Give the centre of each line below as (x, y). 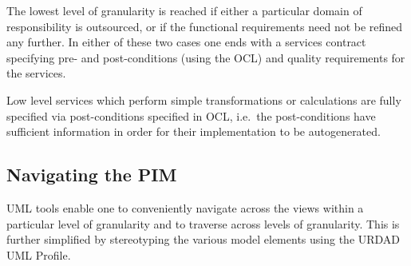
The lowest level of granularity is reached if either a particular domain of (184, 10)
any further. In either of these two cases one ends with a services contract (186, 42)
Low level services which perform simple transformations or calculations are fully (204, 99)
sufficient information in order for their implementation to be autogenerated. (194, 131)
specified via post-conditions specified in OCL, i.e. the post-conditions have (191, 115)
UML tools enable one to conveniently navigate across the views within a (185, 207)
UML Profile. (39, 254)
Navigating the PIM (92, 175)
